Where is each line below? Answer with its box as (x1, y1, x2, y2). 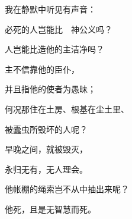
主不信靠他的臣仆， (5, 62, 79, 75)
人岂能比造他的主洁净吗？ (5, 43, 104, 55)
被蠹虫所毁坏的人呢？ (5, 123, 88, 135)
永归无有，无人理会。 (5, 162, 88, 175)
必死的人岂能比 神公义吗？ (5, 23, 112, 35)
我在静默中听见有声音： (5, 3, 96, 15)
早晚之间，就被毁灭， (5, 143, 88, 155)
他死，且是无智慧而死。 (5, 202, 96, 215)
